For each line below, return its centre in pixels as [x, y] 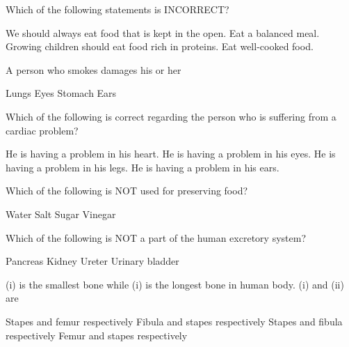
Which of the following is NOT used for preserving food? [127, 191]
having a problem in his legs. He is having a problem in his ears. [143, 167]
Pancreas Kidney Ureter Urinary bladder [92, 261]
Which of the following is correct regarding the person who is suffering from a [171, 116]
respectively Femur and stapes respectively [97, 335]
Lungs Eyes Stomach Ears [61, 93]
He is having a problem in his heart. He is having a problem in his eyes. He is [171, 154]
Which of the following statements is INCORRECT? [117, 9]
